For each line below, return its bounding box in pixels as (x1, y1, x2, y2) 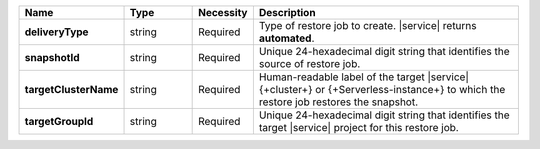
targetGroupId (24, 115, 94, 128)
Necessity (198, 6, 248, 19)
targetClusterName (24, 83, 119, 96)
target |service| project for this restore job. (258, 121, 459, 134)
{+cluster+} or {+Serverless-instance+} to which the (258, 83, 506, 96)
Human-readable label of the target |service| (258, 70, 469, 84)
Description (258, 6, 316, 19)
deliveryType (24, 25, 89, 39)
